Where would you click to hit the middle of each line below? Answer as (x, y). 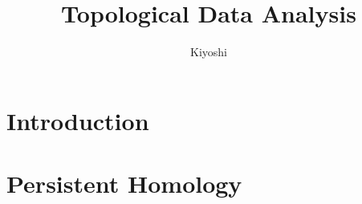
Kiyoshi (209, 52)
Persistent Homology (124, 184)
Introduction (78, 120)
